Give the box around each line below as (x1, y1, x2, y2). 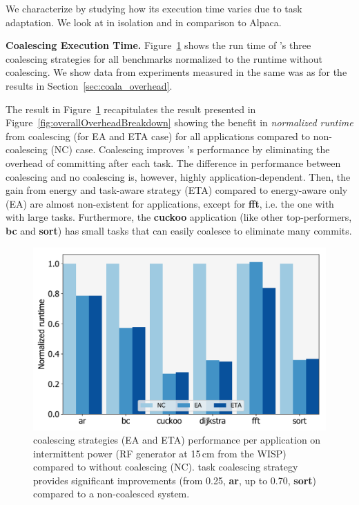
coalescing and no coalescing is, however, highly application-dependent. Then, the (6, 169, 351, 184)
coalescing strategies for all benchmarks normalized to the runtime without (6, 51, 322, 66)
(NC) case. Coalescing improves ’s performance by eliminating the (50, 142, 330, 157)
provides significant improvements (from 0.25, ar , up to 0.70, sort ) (33, 473, 317, 487)
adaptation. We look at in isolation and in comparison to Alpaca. (6, 14, 282, 29)
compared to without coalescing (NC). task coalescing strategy (33, 459, 298, 474)
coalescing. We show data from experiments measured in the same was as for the (6, 65, 347, 79)
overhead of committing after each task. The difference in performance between (6, 155, 341, 170)
